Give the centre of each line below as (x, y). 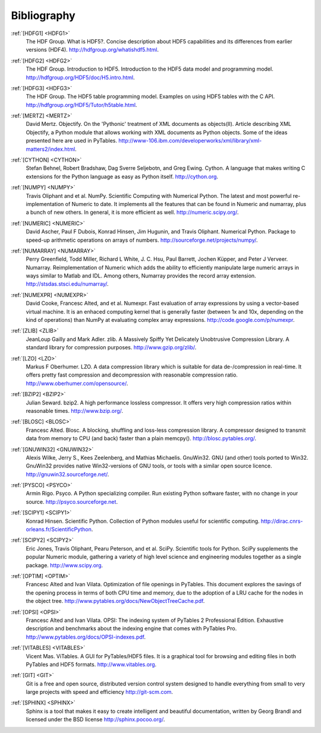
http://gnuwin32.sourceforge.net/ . (67, 474)
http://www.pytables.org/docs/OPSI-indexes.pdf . (86, 637)
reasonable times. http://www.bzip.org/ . (75, 410)
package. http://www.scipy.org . (64, 565)
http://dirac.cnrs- (282, 521)
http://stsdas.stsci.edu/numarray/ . (67, 284)
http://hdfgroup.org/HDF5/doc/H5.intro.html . (80, 77)
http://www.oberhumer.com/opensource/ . (77, 383)
